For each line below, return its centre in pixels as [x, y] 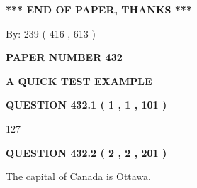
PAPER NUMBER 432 [64, 57]
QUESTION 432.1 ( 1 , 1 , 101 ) [86, 105]
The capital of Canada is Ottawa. [79, 176]
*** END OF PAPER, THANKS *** [99, 9]
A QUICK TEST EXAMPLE [79, 81]
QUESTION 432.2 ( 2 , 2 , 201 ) [86, 152]
